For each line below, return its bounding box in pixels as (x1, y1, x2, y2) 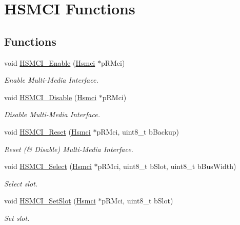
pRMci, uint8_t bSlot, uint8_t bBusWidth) (97, 161, 236, 172)
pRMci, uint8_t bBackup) (96, 126, 179, 137)
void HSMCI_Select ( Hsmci (4, 161, 92, 172)
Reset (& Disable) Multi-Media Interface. (4, 143, 133, 154)
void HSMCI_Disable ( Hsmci (4, 91, 97, 102)
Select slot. (4, 178, 38, 189)
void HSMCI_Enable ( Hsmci (4, 57, 95, 68)
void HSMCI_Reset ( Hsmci (4, 126, 91, 137)
